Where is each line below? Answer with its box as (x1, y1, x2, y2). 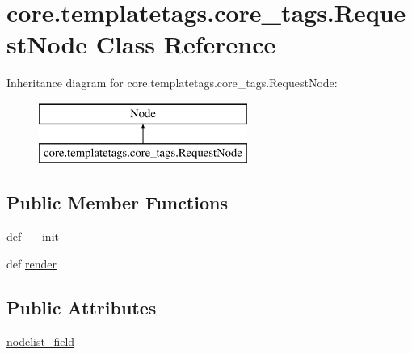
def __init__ (6, 228, 76, 245)
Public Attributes (6, 294, 157, 319)
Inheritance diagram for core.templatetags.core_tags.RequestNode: (6, 74, 338, 91)
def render (6, 255, 57, 272)
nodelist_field (6, 332, 75, 349)
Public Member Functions (6, 190, 228, 215)
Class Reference (95, 27, 276, 61)
